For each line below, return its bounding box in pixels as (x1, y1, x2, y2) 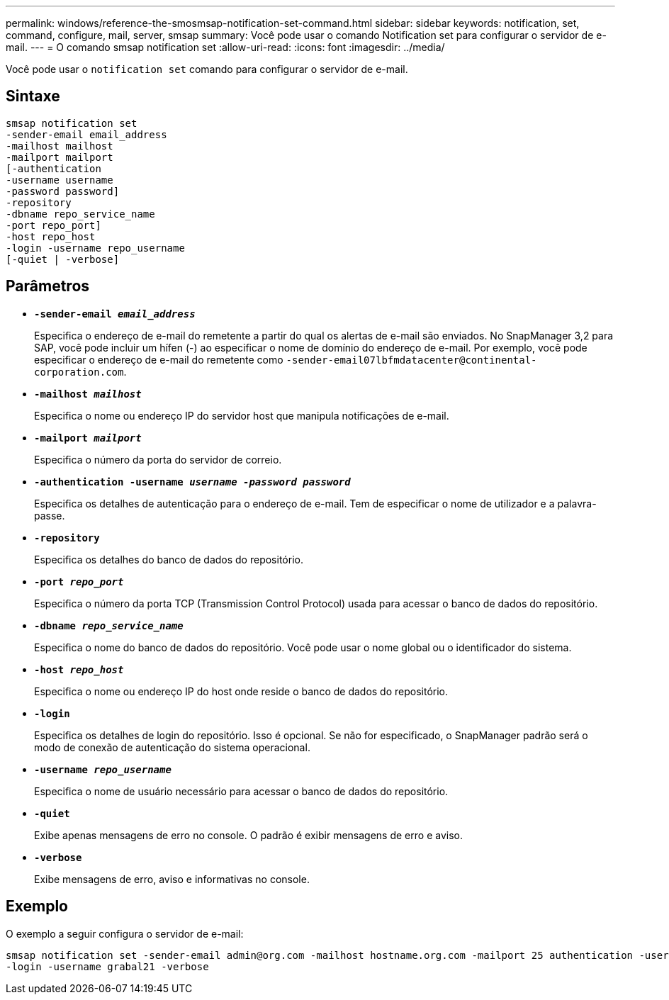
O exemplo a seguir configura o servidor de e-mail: (6, 927, 244, 940)
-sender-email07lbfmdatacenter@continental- (286, 354, 537, 366)
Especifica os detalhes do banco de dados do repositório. (34, 553, 303, 566)
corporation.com (34, 366, 124, 378)
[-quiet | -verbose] (6, 253, 120, 265)
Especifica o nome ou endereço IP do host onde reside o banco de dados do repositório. (34, 685, 449, 697)
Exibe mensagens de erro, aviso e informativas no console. (34, 872, 310, 885)
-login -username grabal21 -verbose (6, 960, 209, 972)
